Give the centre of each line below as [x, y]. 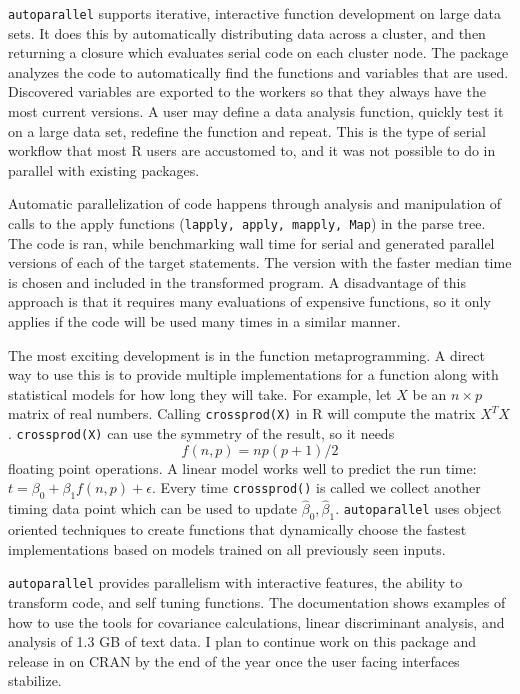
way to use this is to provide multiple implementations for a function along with [253, 374]
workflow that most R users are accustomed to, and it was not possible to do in [252, 150]
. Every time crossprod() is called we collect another [316, 487]
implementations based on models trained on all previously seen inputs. [227, 548]
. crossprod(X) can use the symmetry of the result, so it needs [201, 433]
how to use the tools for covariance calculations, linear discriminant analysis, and [256, 621]
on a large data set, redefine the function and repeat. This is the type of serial [247, 130]
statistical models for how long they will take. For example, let [200, 393]
